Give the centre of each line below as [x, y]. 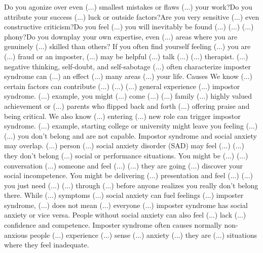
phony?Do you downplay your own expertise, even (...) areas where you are [121, 36]
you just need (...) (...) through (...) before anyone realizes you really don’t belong [131, 185]
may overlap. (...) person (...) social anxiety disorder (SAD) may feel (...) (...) [124, 145]
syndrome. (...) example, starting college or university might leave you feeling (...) [131, 126]
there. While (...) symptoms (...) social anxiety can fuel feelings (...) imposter [124, 195]
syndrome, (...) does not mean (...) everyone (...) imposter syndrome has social [126, 205]
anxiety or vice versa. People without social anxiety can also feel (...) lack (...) [125, 215]
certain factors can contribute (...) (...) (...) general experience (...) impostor [122, 86]
